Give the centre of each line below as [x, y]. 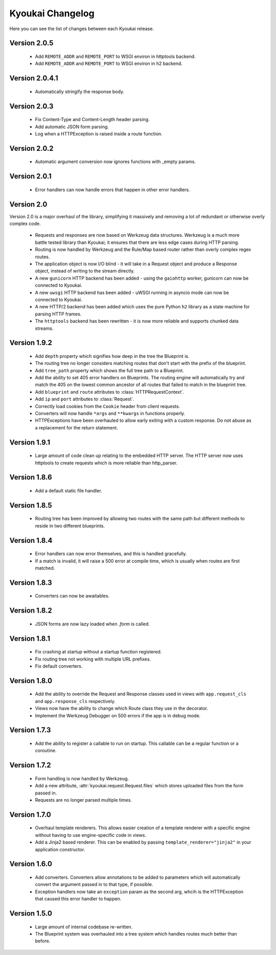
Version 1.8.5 [31, 505]
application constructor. [60, 849]
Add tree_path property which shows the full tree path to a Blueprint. [109, 370]
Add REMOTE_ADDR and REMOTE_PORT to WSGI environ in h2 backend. [109, 63]
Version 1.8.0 [31, 681]
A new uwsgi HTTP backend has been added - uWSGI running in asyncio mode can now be [132, 292]
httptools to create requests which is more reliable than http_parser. [106, 463]
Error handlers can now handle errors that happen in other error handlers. [112, 190]
